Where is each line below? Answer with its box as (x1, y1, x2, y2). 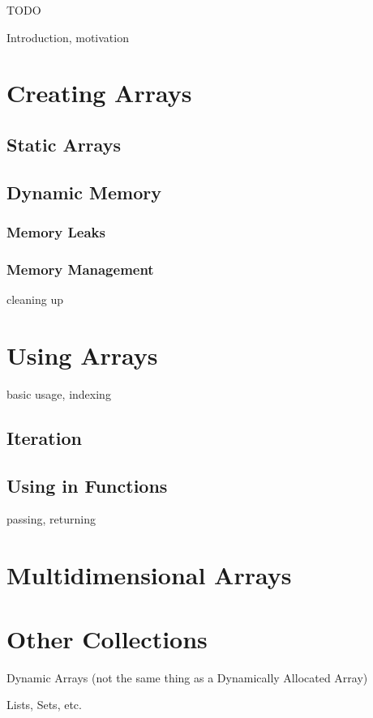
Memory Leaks (6, 222, 105, 242)
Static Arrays (6, 131, 121, 156)
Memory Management (6, 259, 154, 279)
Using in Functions (6, 472, 168, 498)
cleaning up (6, 291, 64, 308)
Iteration (6, 425, 82, 450)
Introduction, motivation (6, 28, 129, 45)
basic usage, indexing (6, 385, 111, 402)
